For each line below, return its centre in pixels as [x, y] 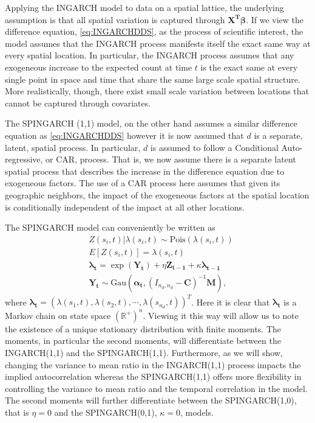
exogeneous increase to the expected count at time [99, 67]
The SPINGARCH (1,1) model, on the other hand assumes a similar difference [151, 123]
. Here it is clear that [231, 302]
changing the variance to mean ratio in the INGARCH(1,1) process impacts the [153, 364]
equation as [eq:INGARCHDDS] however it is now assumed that [124, 135]
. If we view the [275, 19]
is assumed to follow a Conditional [214, 147]
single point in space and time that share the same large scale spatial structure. [153, 79]
